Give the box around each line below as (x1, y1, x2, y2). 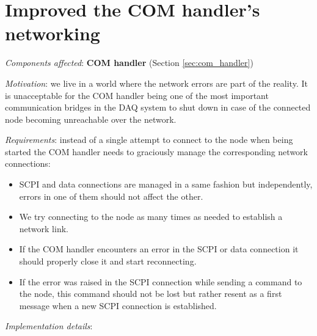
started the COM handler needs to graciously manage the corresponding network (5, 145, 308, 158)
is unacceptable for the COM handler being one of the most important (5, 89, 269, 101)
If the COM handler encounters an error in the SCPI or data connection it (19, 243, 299, 255)
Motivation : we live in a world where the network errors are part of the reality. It (5, 76, 308, 89)
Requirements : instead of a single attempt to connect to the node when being (5, 133, 293, 146)
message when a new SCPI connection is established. (19, 299, 217, 312)
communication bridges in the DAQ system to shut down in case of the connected (5, 101, 311, 114)
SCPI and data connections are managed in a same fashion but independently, (19, 178, 313, 191)
